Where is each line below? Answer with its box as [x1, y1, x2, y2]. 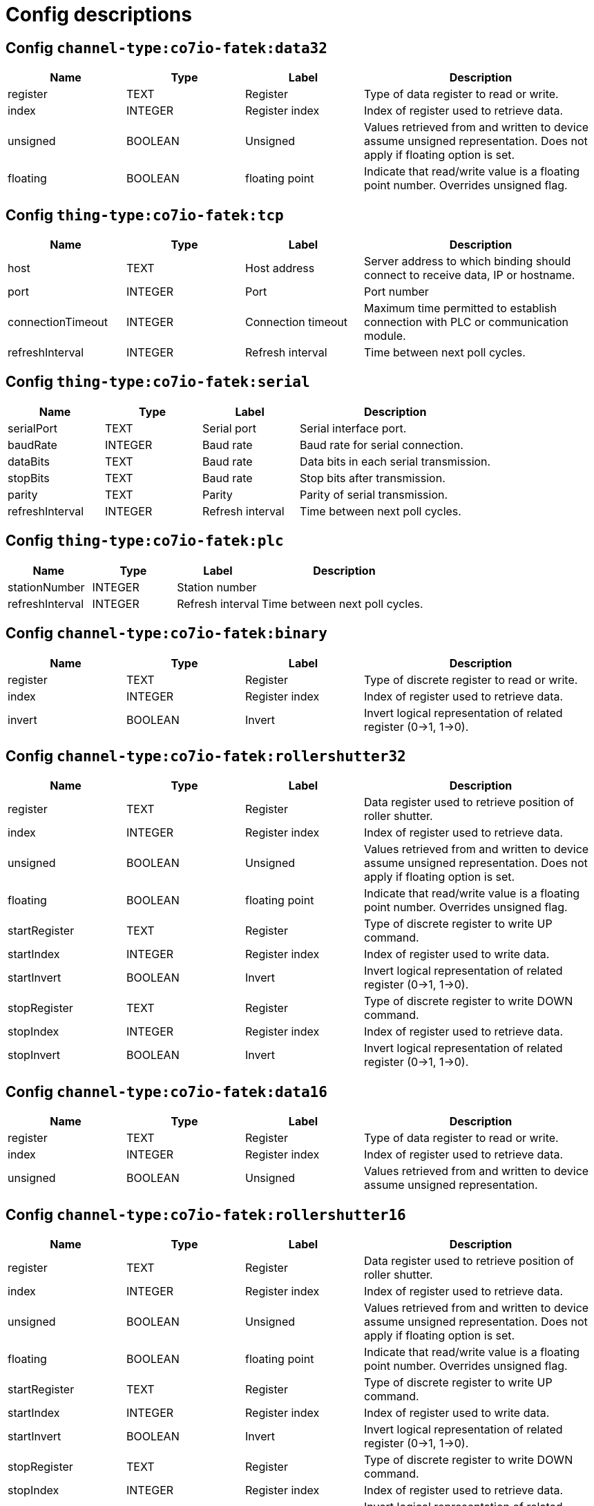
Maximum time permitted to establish [364, 301, 557, 316]
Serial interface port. [300, 421, 407, 435]
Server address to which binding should [364, 254, 571, 269]
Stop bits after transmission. [300, 470, 445, 485]
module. [364, 329, 406, 343]
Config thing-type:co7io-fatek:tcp [6, 206, 284, 224]
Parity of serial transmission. [300, 487, 448, 502]
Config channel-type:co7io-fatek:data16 [6, 1083, 327, 1100]
